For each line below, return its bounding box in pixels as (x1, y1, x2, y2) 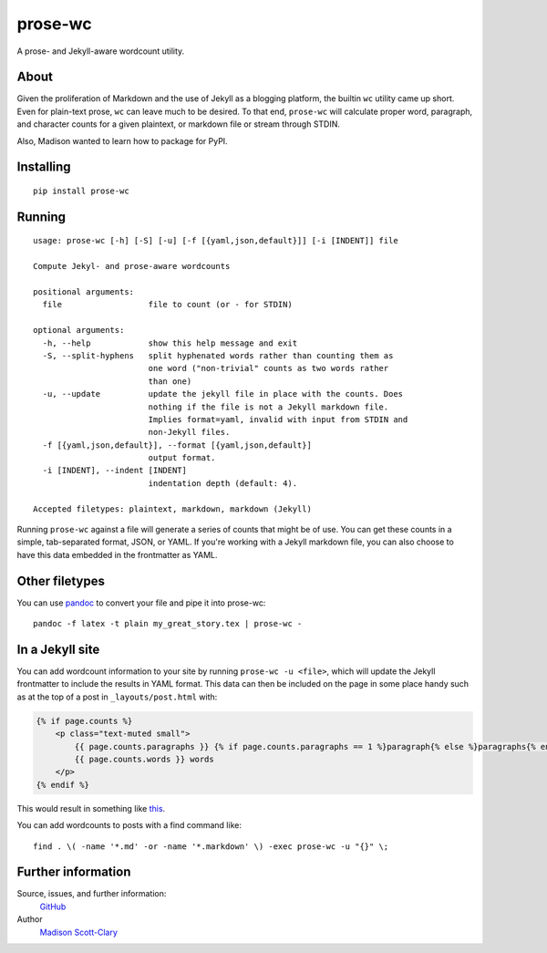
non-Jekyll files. (148, 427, 231, 438)
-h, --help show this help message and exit (42, 337, 298, 348)
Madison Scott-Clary (39, 927, 119, 937)
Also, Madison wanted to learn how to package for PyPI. (16, 135, 228, 146)
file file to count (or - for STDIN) (42, 299, 294, 310)
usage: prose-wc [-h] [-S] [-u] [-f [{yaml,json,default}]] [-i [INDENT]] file (33, 235, 398, 246)
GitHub (39, 901, 67, 912)
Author (16, 914, 43, 925)
